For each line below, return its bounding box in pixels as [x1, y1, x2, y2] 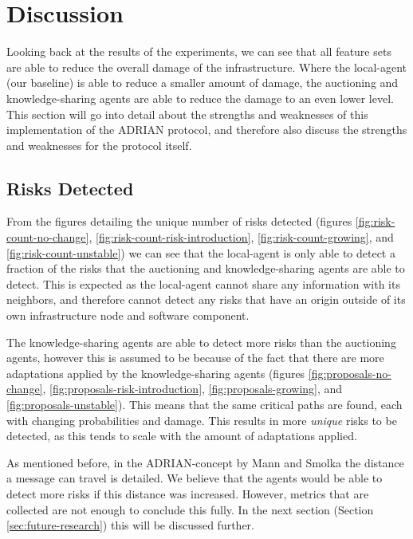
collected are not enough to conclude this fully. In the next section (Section [6, 501, 374, 517]
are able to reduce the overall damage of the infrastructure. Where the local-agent [6, 58, 407, 75]
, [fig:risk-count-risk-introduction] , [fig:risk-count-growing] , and [88, 229, 394, 246]
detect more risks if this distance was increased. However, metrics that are [6, 485, 369, 502]
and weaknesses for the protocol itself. [6, 136, 192, 153]
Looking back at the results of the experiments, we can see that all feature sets [6, 43, 391, 60]
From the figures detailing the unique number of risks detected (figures [6, 213, 352, 230]
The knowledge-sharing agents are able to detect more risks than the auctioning [6, 333, 396, 350]
